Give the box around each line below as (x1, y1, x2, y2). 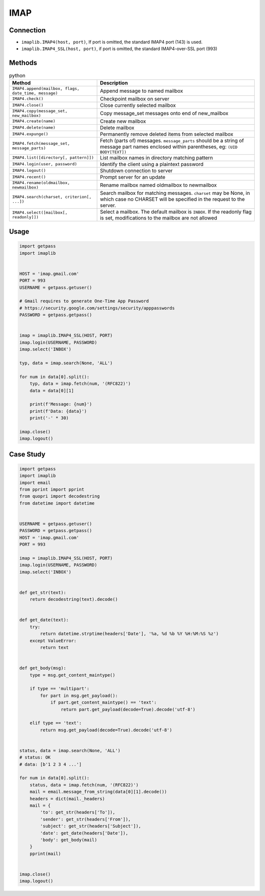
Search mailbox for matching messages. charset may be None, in (100, 190, 250, 196)
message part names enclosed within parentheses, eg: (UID (100, 143, 238, 150)
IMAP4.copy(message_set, (12, 108, 68, 113)
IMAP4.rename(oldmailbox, (12, 180, 70, 185)
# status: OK (19, 755, 51, 760)
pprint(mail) (29, 851, 61, 856)
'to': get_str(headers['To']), (40, 810, 115, 815)
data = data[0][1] (29, 388, 74, 393)
